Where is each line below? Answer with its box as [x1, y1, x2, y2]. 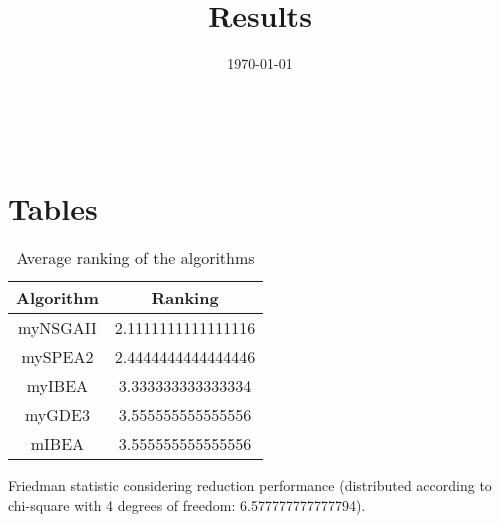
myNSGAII [18, 316, 97, 340]
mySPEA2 [21, 345, 94, 369]
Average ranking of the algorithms [16, 246, 255, 270]
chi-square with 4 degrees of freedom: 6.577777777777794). [8, 495, 366, 516]
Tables [8, 187, 98, 228]
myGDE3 [24, 403, 90, 427]
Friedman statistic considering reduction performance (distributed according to [8, 475, 492, 496]
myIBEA [26, 374, 89, 398]
